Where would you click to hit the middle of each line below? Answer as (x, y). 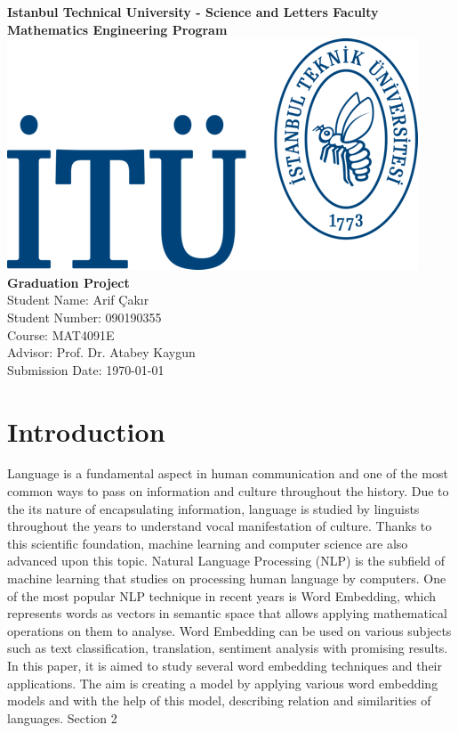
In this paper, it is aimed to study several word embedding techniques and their (225, 665)
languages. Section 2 (62, 717)
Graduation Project (68, 282)
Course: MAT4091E (61, 334)
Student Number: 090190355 (84, 317)
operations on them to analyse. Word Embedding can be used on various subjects (229, 630)
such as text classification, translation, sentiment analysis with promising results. (228, 648)
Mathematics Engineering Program (117, 29)
